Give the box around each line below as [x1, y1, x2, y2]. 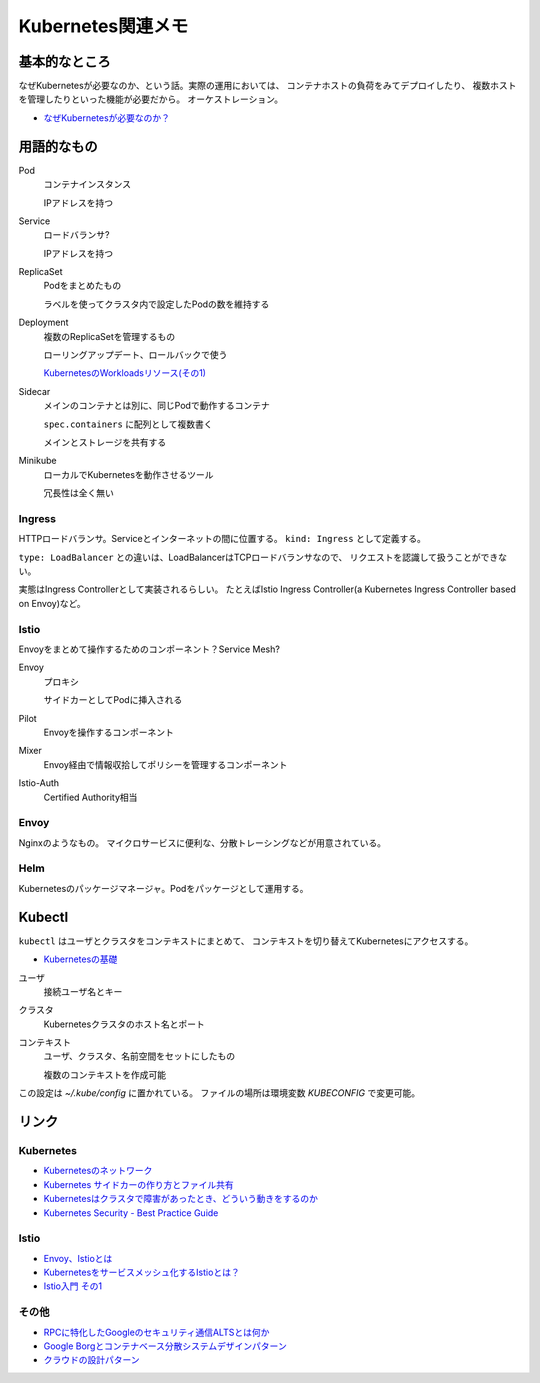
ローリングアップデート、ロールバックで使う [43, 349, 228, 361]
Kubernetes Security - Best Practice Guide [43, 1206, 219, 1219]
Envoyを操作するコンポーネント [43, 726, 175, 738]
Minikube [18, 455, 57, 467]
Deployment [18, 316, 69, 329]
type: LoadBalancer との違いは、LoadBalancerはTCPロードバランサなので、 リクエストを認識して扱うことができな [18, 551, 508, 563]
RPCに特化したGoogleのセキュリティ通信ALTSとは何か [43, 1326, 270, 1338]
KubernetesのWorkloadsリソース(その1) [43, 367, 207, 379]
